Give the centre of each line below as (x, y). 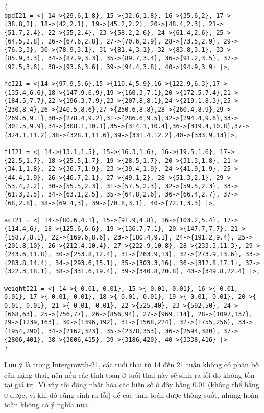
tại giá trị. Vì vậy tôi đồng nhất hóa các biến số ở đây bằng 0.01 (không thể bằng (132, 385)
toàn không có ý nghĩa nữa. (47, 405)
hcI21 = (17, 84)
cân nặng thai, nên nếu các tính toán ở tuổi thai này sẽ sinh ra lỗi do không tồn (129, 374)
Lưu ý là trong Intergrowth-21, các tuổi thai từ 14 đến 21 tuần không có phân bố (131, 364)
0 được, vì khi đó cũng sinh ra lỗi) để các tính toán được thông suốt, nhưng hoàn (131, 394)
